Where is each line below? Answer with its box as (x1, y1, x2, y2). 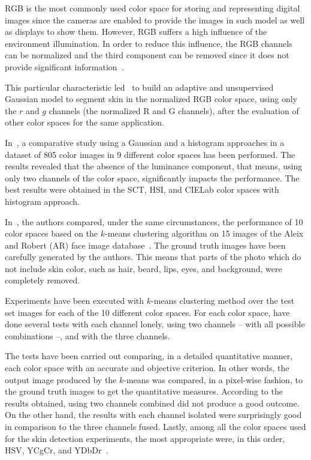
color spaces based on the (5, 227, 98, 240)
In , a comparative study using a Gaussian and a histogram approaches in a (5, 136, 285, 148)
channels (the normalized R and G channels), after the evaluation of (49, 104, 299, 117)
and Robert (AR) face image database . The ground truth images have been (5, 238, 286, 251)
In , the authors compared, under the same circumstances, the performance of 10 (5, 215, 303, 228)
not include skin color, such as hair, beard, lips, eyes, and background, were (5, 262, 282, 274)
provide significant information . (5, 60, 124, 73)
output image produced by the (5, 373, 117, 386)
